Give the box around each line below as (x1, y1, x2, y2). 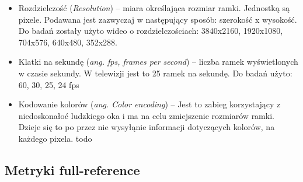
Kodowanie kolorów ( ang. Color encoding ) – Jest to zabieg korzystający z (18, 98, 281, 110)
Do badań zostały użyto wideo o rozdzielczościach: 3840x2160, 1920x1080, (18, 24, 283, 37)
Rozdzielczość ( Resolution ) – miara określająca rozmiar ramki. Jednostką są (18, 2, 290, 13)
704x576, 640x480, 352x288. (18, 36, 117, 48)
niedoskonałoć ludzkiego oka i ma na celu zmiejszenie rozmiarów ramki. (18, 109, 274, 121)
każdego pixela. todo (18, 132, 92, 144)
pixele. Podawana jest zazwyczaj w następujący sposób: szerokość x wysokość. (18, 13, 297, 25)
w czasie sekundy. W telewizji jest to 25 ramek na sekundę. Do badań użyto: (18, 66, 292, 79)
